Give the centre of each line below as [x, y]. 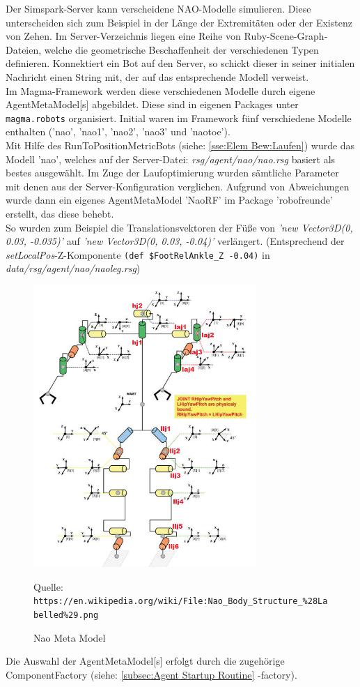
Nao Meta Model [70, 637]
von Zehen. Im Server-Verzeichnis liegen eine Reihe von [123, 36]
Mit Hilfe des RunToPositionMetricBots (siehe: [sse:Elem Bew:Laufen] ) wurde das [180, 145]
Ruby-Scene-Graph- [286, 36]
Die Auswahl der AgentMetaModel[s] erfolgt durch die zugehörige [145, 661]
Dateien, [24, 49]
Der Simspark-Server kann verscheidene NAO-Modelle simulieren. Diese [158, 8]
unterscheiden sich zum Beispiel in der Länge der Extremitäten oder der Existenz [179, 22]
